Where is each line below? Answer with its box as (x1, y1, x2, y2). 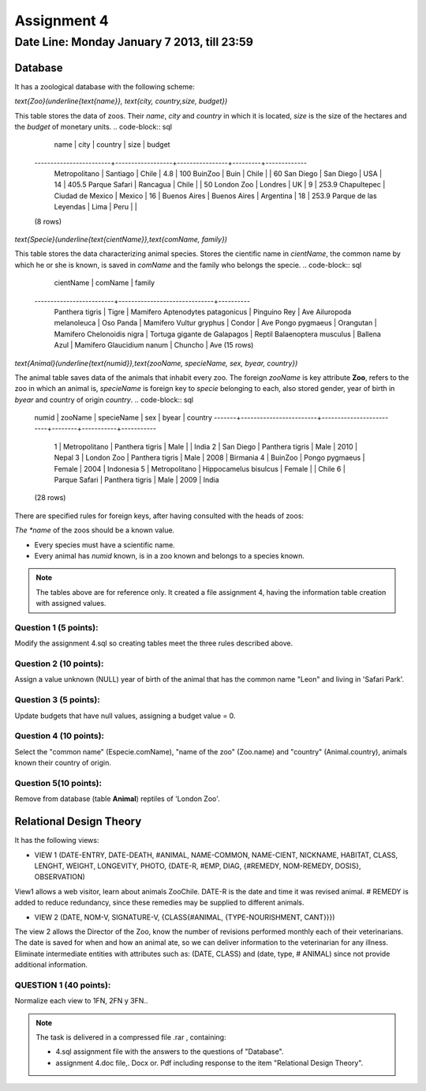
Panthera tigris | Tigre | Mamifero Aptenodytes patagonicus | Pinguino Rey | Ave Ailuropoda (54, 307, 352, 316)
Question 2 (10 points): (14, 658, 104, 669)
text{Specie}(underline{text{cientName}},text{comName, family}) (14, 235, 228, 244)
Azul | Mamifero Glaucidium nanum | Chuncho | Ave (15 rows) (54, 340, 254, 350)
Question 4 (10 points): (14, 731, 105, 742)
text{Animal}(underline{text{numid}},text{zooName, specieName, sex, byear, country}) (14, 358, 298, 367)
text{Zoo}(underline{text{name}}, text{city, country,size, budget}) (14, 96, 228, 106)
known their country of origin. (14, 758, 112, 768)
